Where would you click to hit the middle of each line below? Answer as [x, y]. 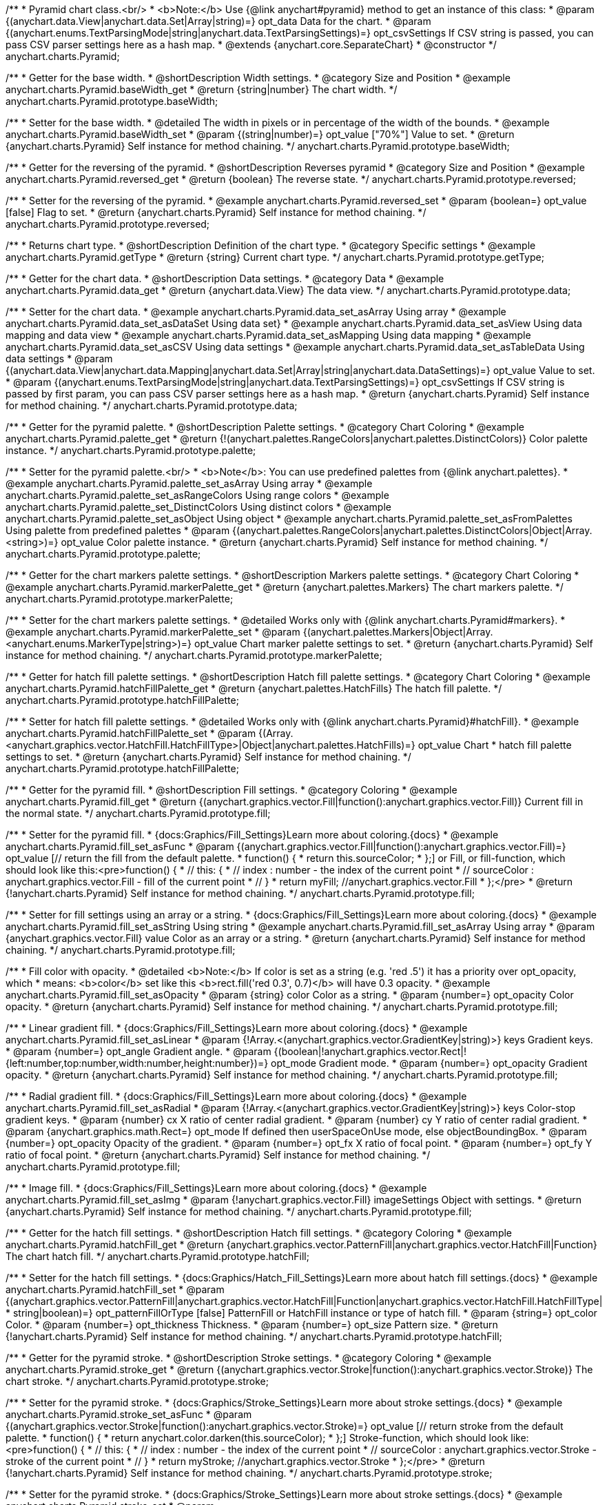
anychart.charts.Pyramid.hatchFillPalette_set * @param [131, 733]
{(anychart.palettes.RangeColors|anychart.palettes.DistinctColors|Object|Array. [412, 530]
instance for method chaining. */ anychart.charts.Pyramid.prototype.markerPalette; [194, 655]
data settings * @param [59, 358]
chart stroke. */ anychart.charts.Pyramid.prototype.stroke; [137, 1381]
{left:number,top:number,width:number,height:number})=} [137, 1063]
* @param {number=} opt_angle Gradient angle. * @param [138, 1051]
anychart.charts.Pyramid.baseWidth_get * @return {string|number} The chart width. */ [202, 89]
